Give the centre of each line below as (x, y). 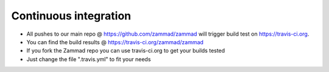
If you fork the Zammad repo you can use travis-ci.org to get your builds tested (126, 51)
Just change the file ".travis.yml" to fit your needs (89, 59)
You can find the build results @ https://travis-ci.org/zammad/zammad (115, 42)
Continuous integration (71, 16)
